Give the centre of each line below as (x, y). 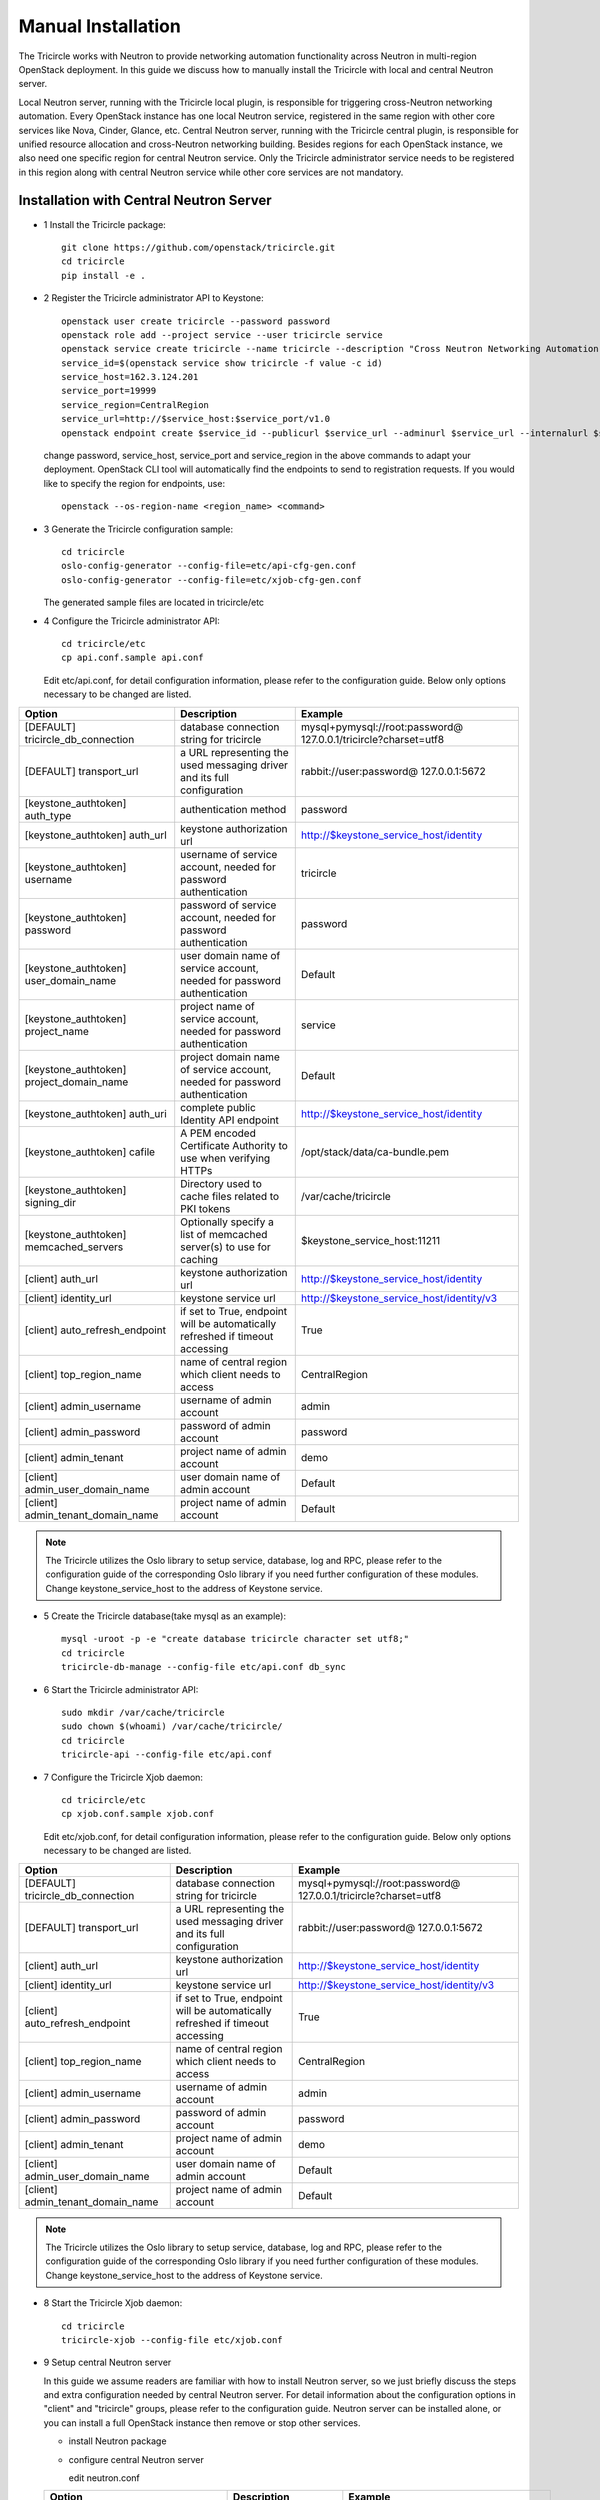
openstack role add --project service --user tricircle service (222, 334)
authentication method (233, 809)
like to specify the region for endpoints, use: (134, 483)
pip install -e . (103, 275)
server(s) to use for (226, 1247)
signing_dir (50, 1202)
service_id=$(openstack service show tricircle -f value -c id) (222, 363)
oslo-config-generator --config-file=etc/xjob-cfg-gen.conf (211, 579)
